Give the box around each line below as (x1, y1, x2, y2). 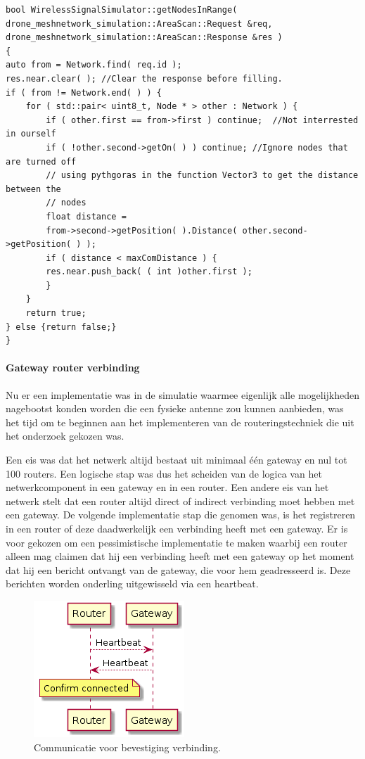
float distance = (46, 211, 127, 222)
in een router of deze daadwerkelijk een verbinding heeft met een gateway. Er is (6, 521, 348, 535)
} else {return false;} (6, 321, 117, 332)
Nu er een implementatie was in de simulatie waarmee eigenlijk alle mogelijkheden (6, 387, 360, 402)
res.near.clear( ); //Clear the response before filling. (6, 73, 283, 84)
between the (6, 184, 61, 194)
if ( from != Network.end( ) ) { (6, 87, 162, 98)
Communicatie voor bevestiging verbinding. (34, 739, 221, 754)
